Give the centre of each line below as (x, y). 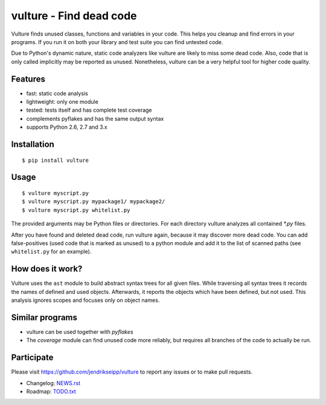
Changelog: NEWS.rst (53, 383)
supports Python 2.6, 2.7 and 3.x (67, 127)
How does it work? (47, 269)
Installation (33, 144)
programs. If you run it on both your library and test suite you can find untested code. (117, 42)
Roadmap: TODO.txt (51, 392)
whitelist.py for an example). (51, 252)
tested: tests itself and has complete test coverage (89, 110)
